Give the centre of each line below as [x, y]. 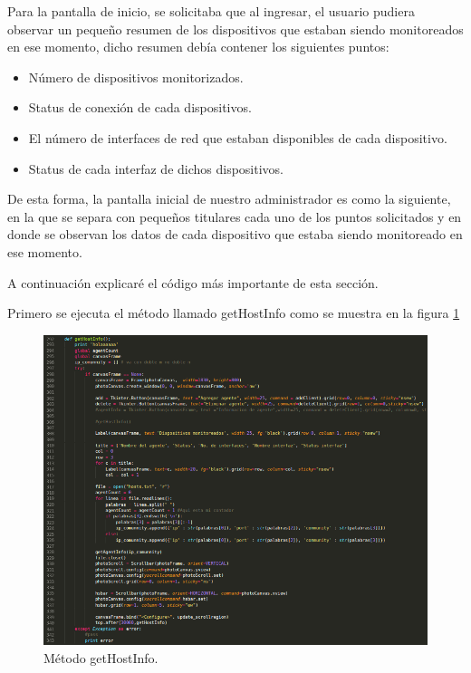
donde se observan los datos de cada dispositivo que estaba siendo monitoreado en [235, 234]
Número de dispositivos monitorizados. [136, 77]
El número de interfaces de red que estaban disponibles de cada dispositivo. [238, 137]
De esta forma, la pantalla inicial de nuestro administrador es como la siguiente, [229, 199]
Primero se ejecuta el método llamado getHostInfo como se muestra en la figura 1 [234, 313]
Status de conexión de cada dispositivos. [140, 107]
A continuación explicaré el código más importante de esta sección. [193, 282]
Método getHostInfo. [101, 657]
